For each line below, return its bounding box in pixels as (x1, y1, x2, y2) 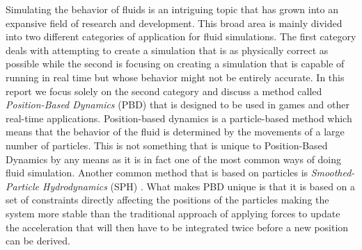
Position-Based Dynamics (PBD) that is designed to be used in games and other (6, 97, 349, 112)
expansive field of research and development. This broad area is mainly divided (6, 15, 343, 30)
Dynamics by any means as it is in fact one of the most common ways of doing (6, 151, 342, 166)
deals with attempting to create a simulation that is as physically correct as (6, 42, 329, 57)
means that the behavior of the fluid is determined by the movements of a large (6, 124, 345, 139)
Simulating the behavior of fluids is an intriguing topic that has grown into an (6, 2, 338, 16)
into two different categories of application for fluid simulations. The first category (6, 29, 356, 44)
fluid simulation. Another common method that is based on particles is (6, 165, 308, 180)
